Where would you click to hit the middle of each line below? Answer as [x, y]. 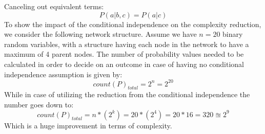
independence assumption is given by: [63, 74]
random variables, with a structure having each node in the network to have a [127, 44]
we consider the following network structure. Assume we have [100, 34]
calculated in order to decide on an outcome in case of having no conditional [124, 64]
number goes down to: [39, 105]
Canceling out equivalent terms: [54, 6]
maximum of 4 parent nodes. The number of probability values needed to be [124, 54]
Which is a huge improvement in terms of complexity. [88, 125]
